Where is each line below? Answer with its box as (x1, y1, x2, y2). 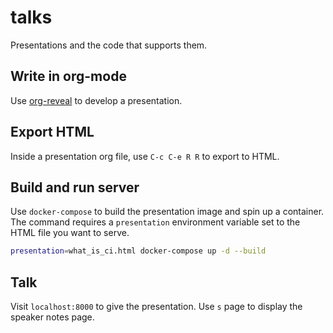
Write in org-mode (10, 68, 127, 85)
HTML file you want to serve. (10, 227, 130, 239)
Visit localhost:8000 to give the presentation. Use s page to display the (10, 301, 303, 313)
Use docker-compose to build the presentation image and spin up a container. (10, 206, 325, 218)
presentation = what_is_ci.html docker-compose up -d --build (10, 246, 267, 256)
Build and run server (10, 179, 140, 196)
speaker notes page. (10, 311, 95, 323)
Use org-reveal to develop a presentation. (10, 94, 183, 106)
